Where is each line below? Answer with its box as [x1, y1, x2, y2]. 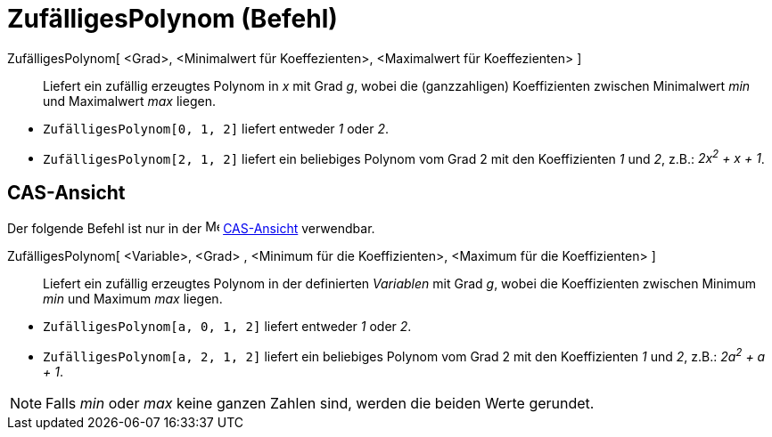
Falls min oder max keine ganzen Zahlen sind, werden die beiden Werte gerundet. [45, 393, 595, 412]
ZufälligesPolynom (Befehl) [7, 4, 338, 34]
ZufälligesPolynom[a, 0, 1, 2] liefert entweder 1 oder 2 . [43, 319, 412, 335]
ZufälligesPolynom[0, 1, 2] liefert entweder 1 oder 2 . [43, 120, 390, 136]
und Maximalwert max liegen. [43, 93, 216, 109]
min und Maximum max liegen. [43, 291, 223, 307]
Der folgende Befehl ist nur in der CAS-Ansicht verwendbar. [7, 221, 375, 237]
